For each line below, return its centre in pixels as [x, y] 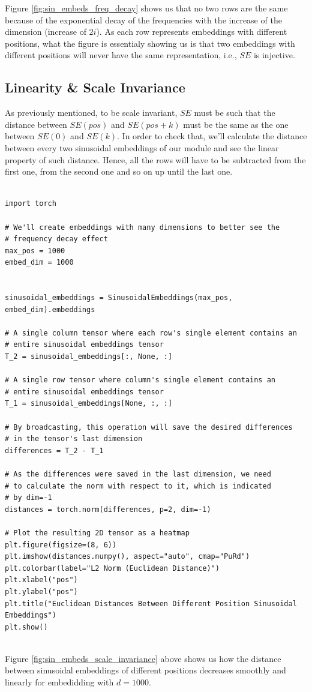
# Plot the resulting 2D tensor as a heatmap [97, 533]
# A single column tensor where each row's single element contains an [151, 333]
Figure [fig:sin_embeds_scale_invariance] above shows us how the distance [143, 658]
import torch [31, 204]
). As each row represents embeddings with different [192, 32]
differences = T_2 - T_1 [54, 450]
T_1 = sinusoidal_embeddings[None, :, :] [89, 404]
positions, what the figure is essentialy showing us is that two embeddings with [150, 43]
